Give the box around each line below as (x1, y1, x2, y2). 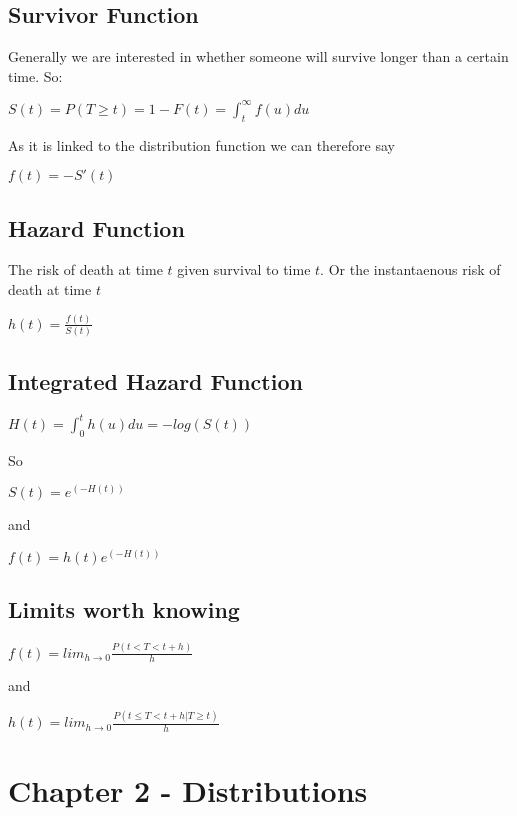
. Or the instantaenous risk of (320, 259, 501, 280)
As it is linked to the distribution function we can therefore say (8, 134, 395, 155)
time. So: (8, 65, 63, 86)
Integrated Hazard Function (8, 365, 303, 396)
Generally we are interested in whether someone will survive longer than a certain (8, 46, 509, 67)
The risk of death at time (8, 259, 163, 280)
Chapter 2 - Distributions (8, 770, 368, 811)
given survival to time (177, 259, 311, 280)
